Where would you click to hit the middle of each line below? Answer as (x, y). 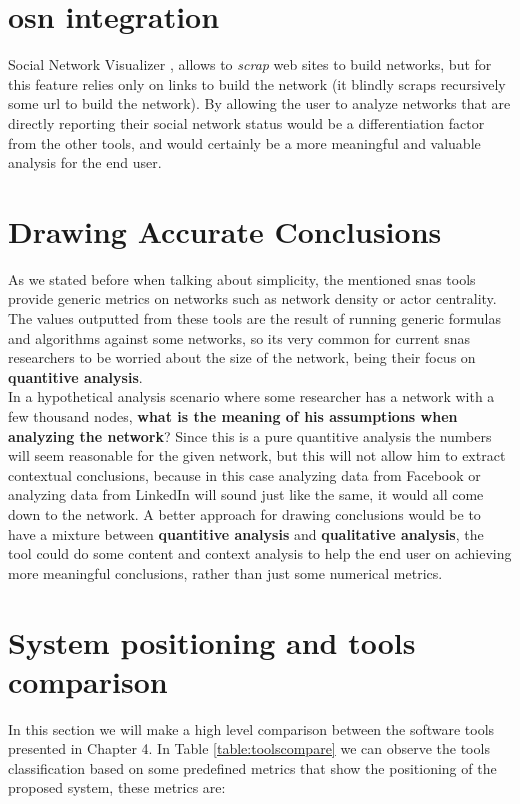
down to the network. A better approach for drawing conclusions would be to (244, 513)
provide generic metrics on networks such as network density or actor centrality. (252, 298)
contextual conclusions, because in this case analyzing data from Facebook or (244, 474)
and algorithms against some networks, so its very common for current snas (239, 337)
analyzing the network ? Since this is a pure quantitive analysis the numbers (250, 435)
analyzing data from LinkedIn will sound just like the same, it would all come (246, 494)
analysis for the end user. (85, 162)
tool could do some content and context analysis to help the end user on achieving (260, 553)
